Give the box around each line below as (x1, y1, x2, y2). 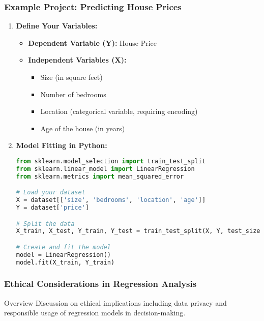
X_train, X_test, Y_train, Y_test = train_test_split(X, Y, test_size (16, 227, 260, 235)
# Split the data (16, 220, 75, 227)
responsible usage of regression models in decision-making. (4, 307, 186, 318)
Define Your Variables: (16, 20, 98, 31)
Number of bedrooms (40, 89, 106, 99)
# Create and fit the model (16, 243, 111, 251)
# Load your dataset (16, 189, 85, 196)
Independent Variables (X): (28, 54, 127, 65)
